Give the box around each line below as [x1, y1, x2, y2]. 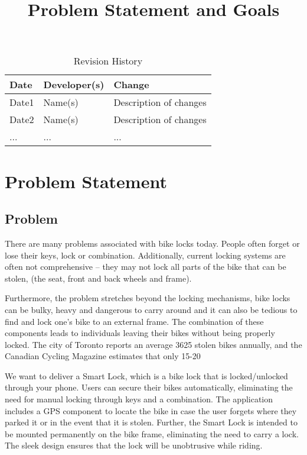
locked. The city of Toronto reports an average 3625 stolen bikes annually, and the [5, 338, 302, 350]
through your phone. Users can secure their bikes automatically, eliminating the [5, 381, 293, 393]
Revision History [73, 54, 143, 68]
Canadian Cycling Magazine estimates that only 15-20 [5, 350, 201, 362]
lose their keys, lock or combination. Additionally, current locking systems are [5, 249, 286, 261]
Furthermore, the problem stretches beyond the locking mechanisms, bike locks [5, 292, 290, 304]
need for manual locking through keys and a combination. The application [5, 393, 273, 405]
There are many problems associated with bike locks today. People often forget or [5, 237, 300, 249]
